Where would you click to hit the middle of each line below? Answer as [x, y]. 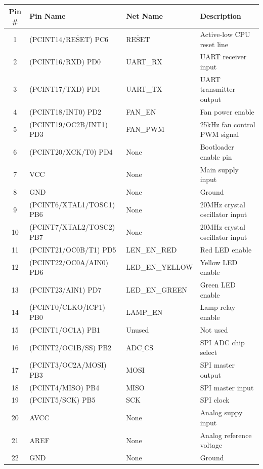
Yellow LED [219, 262]
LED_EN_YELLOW [160, 267]
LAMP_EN [144, 312]
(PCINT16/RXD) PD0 [65, 62]
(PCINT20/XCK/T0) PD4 [71, 151]
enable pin [216, 156]
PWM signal [220, 134]
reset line [214, 44]
